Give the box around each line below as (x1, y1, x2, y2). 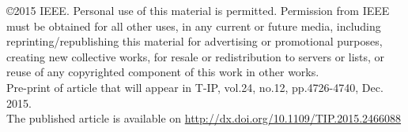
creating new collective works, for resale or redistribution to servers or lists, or (6, 48, 385, 64)
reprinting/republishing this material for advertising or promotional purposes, (6, 33, 383, 49)
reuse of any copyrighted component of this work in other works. (6, 64, 319, 80)
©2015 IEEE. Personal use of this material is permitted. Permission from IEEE (6, 2, 390, 18)
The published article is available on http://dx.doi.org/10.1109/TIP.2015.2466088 (6, 110, 402, 126)
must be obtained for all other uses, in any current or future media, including (6, 17, 381, 34)
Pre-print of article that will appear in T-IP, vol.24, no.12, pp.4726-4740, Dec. (6, 79, 383, 95)
